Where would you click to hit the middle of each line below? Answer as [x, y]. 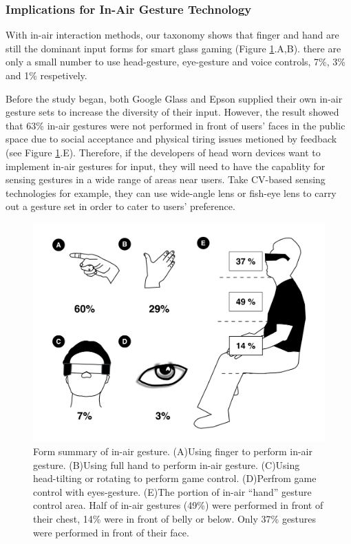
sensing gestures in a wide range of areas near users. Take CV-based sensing [166, 179]
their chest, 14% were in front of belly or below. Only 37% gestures [175, 519]
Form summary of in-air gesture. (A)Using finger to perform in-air [173, 451]
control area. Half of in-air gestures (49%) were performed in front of [178, 505]
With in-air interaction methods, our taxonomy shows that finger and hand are [172, 35]
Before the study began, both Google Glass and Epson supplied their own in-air [174, 98]
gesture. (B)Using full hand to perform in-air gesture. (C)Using [167, 464]
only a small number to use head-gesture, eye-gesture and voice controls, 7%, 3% [175, 62]
